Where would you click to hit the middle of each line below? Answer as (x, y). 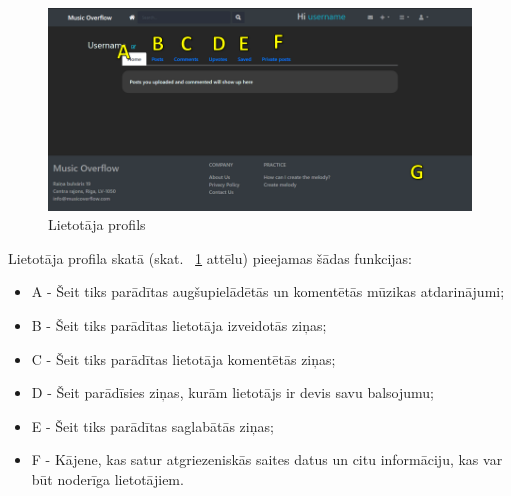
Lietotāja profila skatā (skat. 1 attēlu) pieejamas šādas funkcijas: (210, 257)
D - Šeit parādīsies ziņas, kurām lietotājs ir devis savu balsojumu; (232, 392)
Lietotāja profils (97, 224)
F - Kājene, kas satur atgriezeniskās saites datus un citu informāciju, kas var (267, 459)
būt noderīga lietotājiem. (107, 478)
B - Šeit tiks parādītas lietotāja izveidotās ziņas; (179, 324)
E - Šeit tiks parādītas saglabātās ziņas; (152, 425)
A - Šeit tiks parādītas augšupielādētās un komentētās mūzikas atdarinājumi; (268, 291)
